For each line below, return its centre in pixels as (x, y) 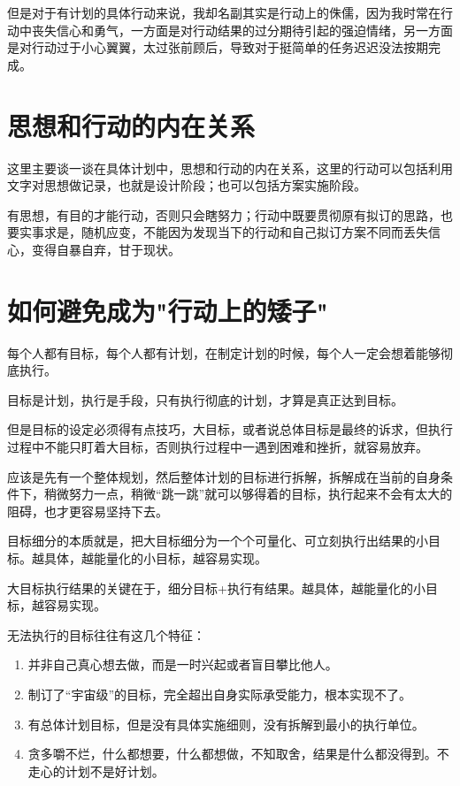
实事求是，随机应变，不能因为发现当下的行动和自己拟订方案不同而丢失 (223, 232)
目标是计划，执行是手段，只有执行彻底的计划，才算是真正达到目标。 (205, 399)
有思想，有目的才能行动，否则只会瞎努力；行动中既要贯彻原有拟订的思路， (224, 214)
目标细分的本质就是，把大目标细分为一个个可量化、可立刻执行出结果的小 (218, 541)
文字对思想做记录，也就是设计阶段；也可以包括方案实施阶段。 (187, 185)
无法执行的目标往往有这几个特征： (106, 634)
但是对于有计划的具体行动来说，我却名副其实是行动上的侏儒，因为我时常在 (224, 12)
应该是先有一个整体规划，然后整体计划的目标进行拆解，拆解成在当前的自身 (224, 476)
